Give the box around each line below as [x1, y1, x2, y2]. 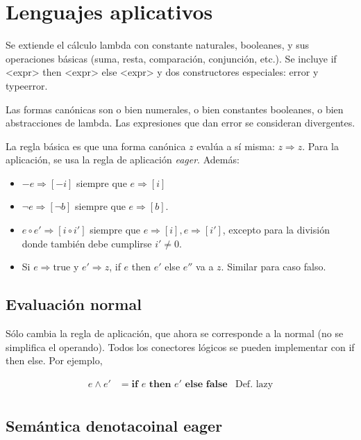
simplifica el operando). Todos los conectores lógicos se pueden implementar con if [6, 339, 355, 354]
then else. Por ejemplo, [6, 353, 103, 368]
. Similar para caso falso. [221, 259, 326, 274]
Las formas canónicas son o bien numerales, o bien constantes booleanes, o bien [6, 101, 344, 116]
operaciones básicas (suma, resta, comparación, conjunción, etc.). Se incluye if [6, 51, 337, 65]
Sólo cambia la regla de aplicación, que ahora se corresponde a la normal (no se [6, 326, 344, 341]
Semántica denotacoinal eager [6, 415, 223, 437]
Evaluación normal [6, 293, 142, 315]
